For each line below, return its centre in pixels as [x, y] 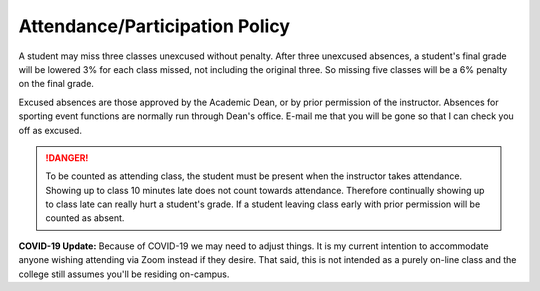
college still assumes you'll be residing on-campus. [124, 274]
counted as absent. [85, 218]
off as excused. [50, 130]
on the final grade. [56, 84]
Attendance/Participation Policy [154, 26]
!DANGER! [67, 157]
